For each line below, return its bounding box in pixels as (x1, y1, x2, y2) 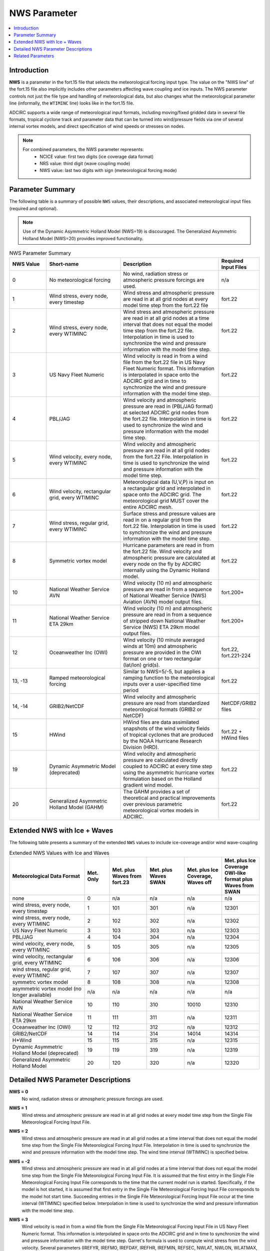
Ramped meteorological (49, 674, 105, 681)
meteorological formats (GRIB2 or (123, 706, 202, 713)
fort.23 (112, 879, 129, 886)
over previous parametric (123, 801, 182, 808)
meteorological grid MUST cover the (123, 497, 209, 504)
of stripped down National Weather (123, 617, 206, 624)
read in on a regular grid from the (123, 516, 201, 523)
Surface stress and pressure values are (123, 510, 216, 517)
